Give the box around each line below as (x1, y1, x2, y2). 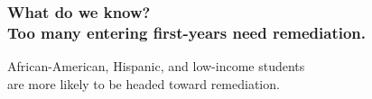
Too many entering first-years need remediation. (7, 21, 366, 43)
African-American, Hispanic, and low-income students (7, 57, 305, 76)
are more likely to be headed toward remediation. (7, 74, 280, 93)
